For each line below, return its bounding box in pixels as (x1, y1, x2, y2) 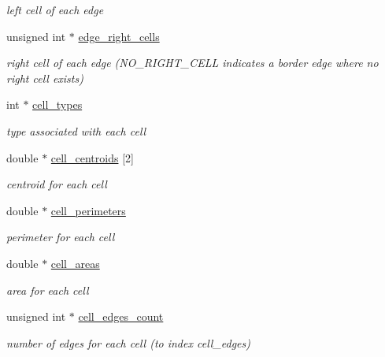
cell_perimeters (50, 202, 126, 218)
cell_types (32, 96, 83, 113)
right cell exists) (6, 69, 83, 86)
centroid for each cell (6, 176, 107, 192)
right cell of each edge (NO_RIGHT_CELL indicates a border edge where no (6, 54, 379, 71)
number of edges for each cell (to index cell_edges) (6, 334, 251, 351)
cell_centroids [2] (50, 149, 134, 165)
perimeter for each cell (6, 229, 115, 245)
